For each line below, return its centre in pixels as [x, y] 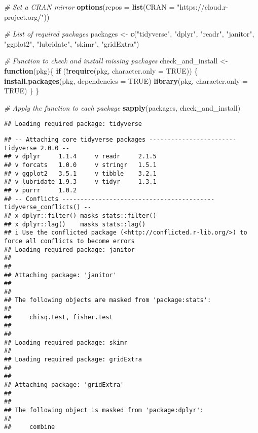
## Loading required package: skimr [66, 342]
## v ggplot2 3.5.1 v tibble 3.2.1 [80, 173]
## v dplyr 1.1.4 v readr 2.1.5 [80, 157]
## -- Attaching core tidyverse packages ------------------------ [120, 140]
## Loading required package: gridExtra [73, 360]
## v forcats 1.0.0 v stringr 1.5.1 [80, 165]
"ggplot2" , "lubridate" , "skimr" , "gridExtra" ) [72, 43]
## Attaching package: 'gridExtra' [64, 385]
